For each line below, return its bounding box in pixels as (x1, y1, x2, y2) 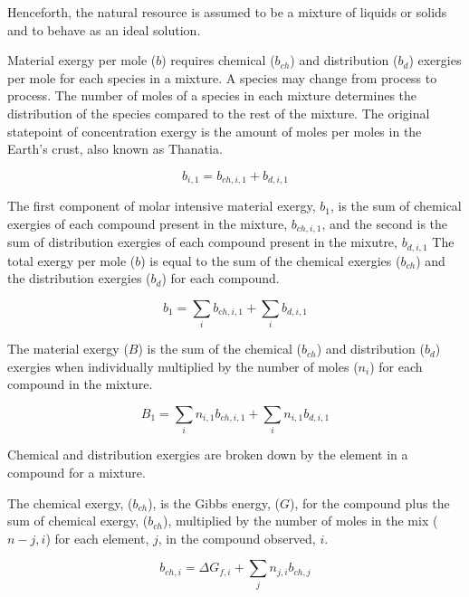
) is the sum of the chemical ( (138, 339, 302, 358)
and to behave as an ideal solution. (7, 20, 201, 39)
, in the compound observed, (158, 528, 316, 547)
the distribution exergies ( (7, 269, 151, 288)
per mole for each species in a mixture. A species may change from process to (7, 68, 437, 87)
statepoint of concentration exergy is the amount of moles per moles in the (7, 121, 422, 140)
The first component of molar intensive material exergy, (7, 196, 316, 215)
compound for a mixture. (7, 462, 146, 481)
